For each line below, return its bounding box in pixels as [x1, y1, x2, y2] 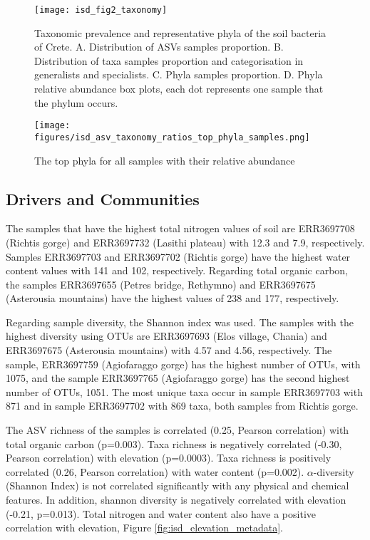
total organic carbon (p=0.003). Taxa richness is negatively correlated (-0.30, [6, 436, 342, 451]
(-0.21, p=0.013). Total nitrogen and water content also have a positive [6, 506, 317, 521]
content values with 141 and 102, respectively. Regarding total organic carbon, [6, 263, 349, 278]
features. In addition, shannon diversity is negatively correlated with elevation [6, 492, 346, 507]
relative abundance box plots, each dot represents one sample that [34, 81, 324, 96]
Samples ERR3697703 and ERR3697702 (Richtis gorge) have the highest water [6, 249, 351, 264]
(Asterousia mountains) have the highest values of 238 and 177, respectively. [6, 291, 339, 306]
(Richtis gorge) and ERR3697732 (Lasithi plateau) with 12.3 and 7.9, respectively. [6, 234, 365, 249]
